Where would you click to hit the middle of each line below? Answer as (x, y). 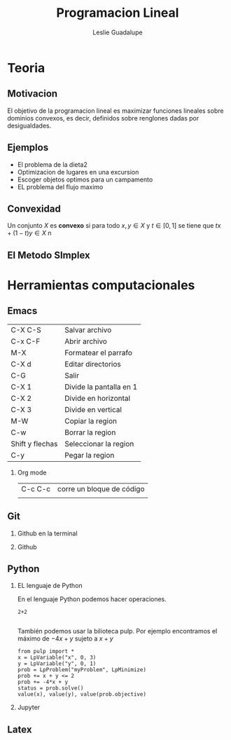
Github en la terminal (48, 533)
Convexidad (34, 208)
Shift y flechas (34, 444)
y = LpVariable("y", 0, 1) (57, 664)
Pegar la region (89, 455)
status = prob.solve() (50, 688)
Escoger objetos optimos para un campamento (85, 179)
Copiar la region (91, 420)
